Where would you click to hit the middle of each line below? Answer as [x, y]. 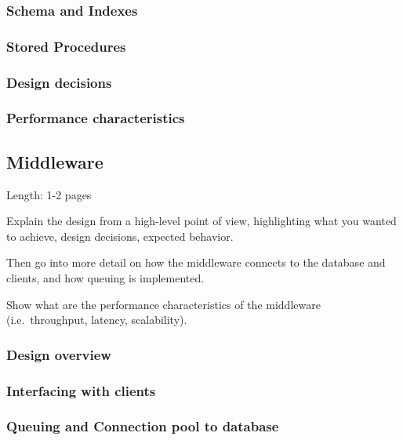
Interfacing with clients [81, 390]
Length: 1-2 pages [49, 194]
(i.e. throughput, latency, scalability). [97, 320]
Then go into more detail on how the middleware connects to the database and [196, 262]
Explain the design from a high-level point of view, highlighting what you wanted [201, 221]
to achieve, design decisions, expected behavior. [120, 236]
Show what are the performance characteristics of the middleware [163, 304]
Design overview [59, 354]
